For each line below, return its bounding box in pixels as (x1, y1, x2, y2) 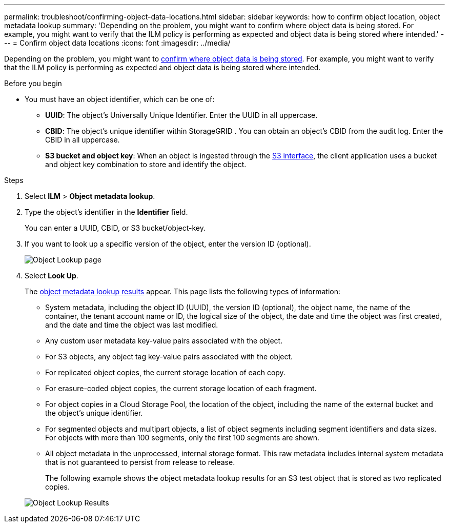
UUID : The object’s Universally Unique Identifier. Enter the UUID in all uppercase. (45, 111, 318, 119)
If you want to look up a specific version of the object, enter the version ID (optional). (25, 239, 311, 248)
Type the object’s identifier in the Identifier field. (25, 208, 188, 216)
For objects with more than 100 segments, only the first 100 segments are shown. (45, 433, 320, 442)
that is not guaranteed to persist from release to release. (45, 458, 235, 467)
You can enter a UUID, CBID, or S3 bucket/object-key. (25, 224, 206, 232)
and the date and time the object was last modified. (45, 320, 218, 329)
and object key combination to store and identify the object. (45, 160, 247, 169)
